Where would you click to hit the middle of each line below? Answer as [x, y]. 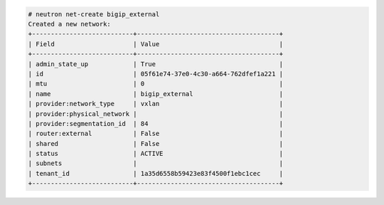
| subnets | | [156, 163]
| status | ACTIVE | [156, 154]
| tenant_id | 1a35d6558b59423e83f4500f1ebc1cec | [156, 173]
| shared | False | [156, 143]
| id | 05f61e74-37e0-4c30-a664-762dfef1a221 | [156, 74]
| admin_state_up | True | [156, 64]
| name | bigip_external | [156, 94]
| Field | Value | [156, 44]
